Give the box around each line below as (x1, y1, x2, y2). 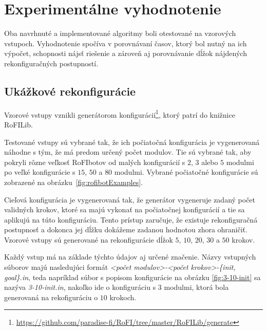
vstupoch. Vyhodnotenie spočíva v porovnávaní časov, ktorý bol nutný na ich (4, 38, 247, 48)
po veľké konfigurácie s (4, 167, 75, 177)
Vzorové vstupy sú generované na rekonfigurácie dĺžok (4, 234, 173, 245)
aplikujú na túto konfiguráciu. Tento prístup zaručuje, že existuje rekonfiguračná (4, 214, 258, 225)
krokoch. (109, 291, 137, 302)
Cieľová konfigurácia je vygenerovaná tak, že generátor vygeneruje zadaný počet (4, 194, 256, 205)
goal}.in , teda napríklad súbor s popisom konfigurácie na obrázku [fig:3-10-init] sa (4, 271, 261, 282)
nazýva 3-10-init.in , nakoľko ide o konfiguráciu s (4, 282, 156, 292)
